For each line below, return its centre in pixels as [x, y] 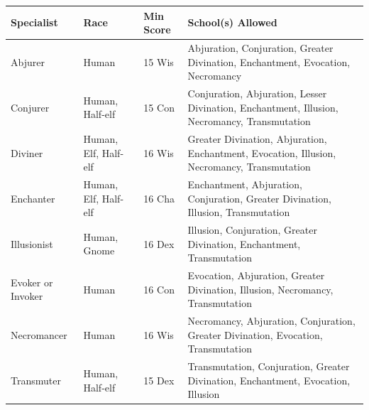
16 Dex [159, 243]
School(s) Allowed [232, 22]
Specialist [34, 22]
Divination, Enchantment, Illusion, [263, 107]
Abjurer [28, 61]
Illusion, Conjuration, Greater [252, 230]
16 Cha [159, 198]
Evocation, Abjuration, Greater [256, 275]
